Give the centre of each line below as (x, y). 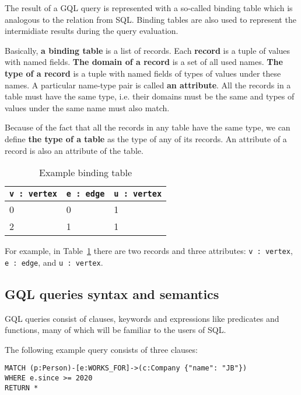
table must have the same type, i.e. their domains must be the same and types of (150, 96)
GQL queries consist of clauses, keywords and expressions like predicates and (142, 318)
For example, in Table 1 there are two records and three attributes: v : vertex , (149, 251)
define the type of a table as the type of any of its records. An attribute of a (146, 138)
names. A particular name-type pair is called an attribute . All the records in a (148, 85)
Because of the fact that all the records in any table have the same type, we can (148, 127)
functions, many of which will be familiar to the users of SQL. (116, 330)
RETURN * (22, 388)
